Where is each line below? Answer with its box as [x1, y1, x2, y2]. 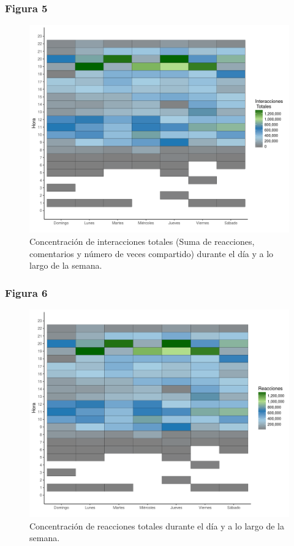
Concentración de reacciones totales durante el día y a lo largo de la [29, 519, 284, 532]
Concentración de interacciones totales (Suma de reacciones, [29, 235, 255, 247]
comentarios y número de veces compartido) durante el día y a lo [29, 247, 274, 260]
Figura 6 [5, 285, 48, 300]
